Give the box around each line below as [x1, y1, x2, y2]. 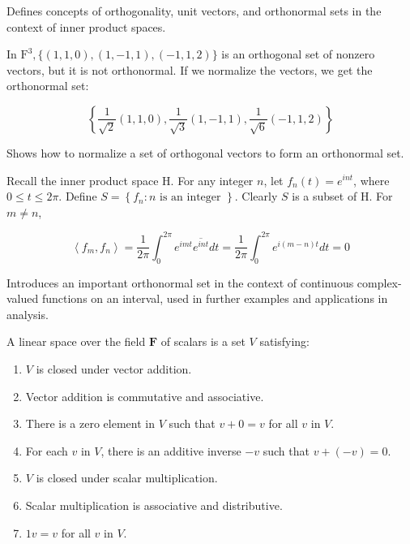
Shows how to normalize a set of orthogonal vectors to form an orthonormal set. [6, 144, 404, 161]
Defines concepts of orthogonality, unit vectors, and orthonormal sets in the [6, 2, 382, 19]
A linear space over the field [6, 333, 146, 350]
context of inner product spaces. [6, 18, 166, 35]
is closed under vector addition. [36, 361, 192, 378]
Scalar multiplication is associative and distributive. [25, 496, 283, 513]
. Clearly [234, 188, 278, 205]
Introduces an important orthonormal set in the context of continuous [6, 274, 354, 291]
